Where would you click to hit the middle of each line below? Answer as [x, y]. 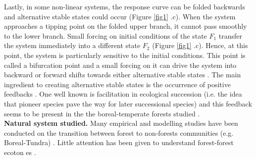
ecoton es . [20, 152]
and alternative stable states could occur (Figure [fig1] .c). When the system [120, 16]
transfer [230, 35]
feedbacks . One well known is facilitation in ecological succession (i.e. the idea [123, 94]
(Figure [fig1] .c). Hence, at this [200, 45]
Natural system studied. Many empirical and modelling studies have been [121, 123]
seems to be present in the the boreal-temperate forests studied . [102, 113]
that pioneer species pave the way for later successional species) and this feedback [128, 103]
